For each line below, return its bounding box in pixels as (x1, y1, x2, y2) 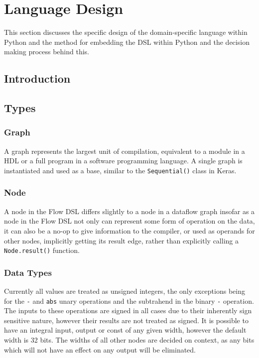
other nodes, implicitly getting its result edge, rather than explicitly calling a (4, 235, 239, 245)
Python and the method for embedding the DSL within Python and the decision (4, 36, 250, 47)
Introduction (4, 71, 71, 86)
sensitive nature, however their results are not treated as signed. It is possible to (4, 315, 249, 325)
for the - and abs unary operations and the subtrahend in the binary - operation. (4, 295, 254, 306)
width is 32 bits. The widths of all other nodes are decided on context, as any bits (4, 335, 255, 345)
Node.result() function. (4, 245, 80, 255)
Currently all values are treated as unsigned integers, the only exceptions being (4, 286, 245, 296)
